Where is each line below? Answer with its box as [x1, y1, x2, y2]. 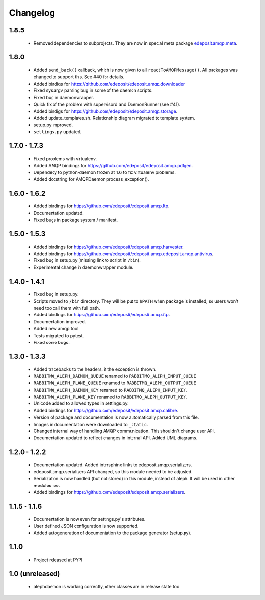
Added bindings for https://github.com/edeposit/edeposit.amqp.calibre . [33, 407, 179, 413]
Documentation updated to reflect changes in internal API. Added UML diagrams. [33, 435, 198, 441]
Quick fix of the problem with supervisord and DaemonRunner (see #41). [33, 101, 181, 107]
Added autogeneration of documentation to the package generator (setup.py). [33, 530, 192, 536]
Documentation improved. [33, 318, 86, 324]
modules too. [33, 482, 60, 488]
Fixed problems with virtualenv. [33, 155, 97, 162]
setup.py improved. [33, 122, 73, 128]
